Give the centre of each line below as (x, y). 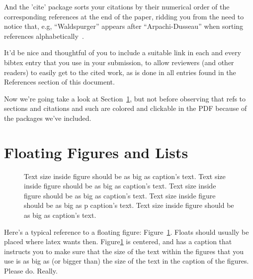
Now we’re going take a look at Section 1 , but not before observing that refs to (125, 98)
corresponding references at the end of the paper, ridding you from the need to (124, 16)
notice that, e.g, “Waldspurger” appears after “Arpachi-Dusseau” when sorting (124, 26)
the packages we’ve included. (48, 118)
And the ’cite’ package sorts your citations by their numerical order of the (117, 6)
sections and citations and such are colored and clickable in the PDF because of (126, 108)
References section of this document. (59, 82)
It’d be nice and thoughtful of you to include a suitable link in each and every (123, 52)
